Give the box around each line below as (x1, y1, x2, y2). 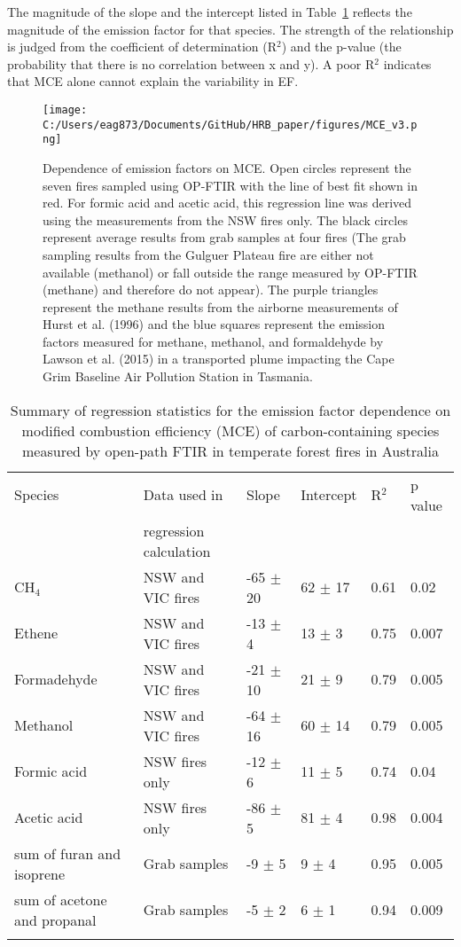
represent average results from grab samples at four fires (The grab (43, 228, 406, 247)
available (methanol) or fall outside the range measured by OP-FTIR (43, 262, 418, 281)
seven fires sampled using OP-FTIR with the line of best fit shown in (43, 176, 418, 194)
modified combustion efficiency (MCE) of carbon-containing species (21, 419, 440, 441)
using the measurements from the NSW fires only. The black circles (43, 210, 408, 229)
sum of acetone (14, 888, 107, 910)
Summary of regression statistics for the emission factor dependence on (10, 399, 451, 420)
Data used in (143, 484, 223, 505)
